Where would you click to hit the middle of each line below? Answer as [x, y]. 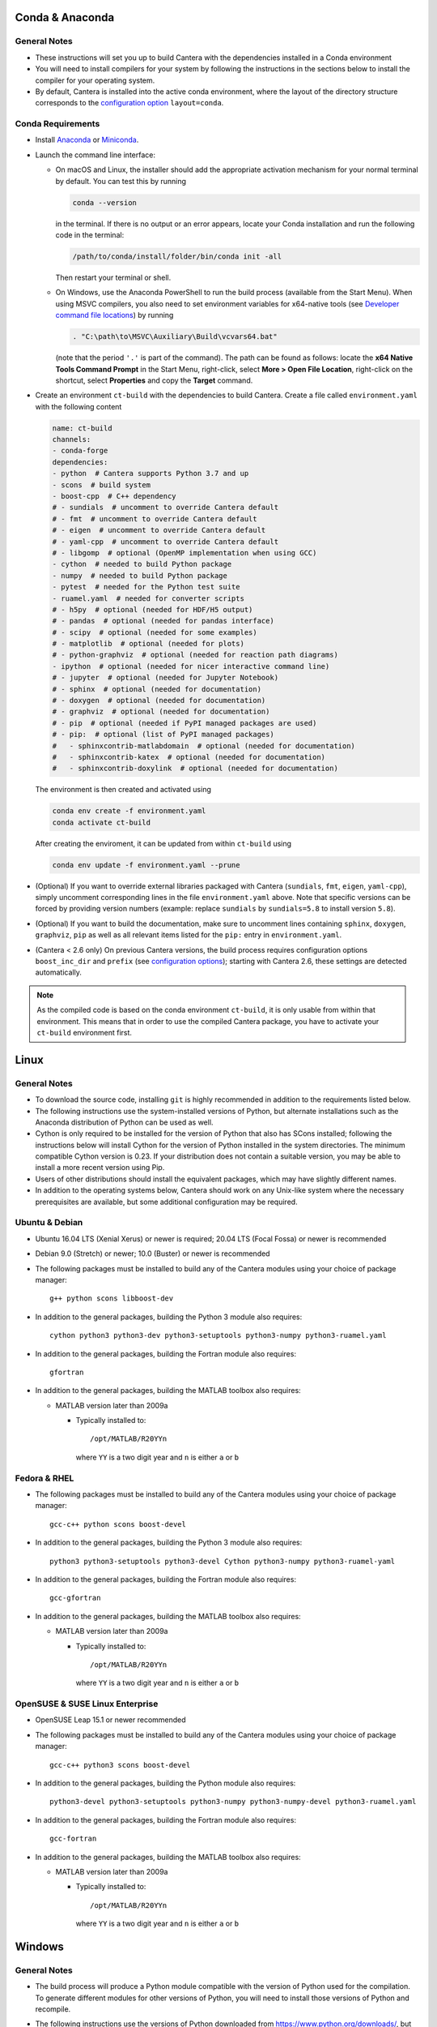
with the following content [78, 406]
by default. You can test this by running [121, 181]
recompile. [53, 2009]
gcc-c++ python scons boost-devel [118, 1524]
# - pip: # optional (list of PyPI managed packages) [163, 735]
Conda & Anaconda [65, 17]
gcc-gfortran [75, 1598]
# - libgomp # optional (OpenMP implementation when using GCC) [185, 553]
